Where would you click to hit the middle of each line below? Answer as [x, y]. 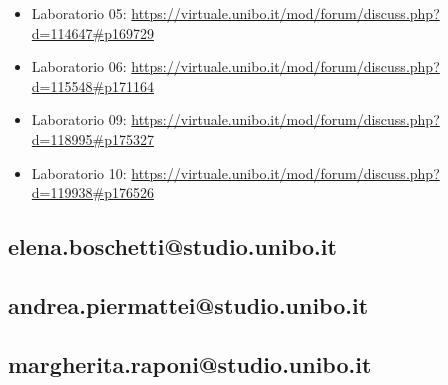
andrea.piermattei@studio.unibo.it [188, 304]
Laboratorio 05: [79, 13]
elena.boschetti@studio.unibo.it [172, 246]
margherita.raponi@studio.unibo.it [190, 363]
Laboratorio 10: [79, 172]
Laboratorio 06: [79, 66]
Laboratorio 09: [79, 119]
